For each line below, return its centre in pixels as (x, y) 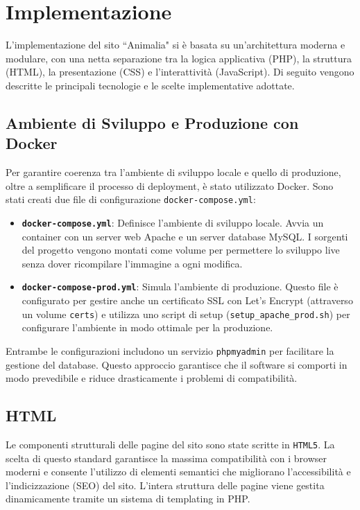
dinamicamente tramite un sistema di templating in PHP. (128, 499)
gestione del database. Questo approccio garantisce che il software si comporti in (177, 364)
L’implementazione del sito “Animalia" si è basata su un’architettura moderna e (175, 45)
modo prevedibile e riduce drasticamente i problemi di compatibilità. (152, 378)
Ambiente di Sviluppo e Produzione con (152, 122)
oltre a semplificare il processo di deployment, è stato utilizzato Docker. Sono (170, 185)
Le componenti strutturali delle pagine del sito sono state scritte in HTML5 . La (170, 444)
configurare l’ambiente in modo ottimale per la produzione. (147, 327)
